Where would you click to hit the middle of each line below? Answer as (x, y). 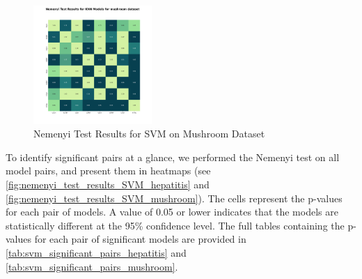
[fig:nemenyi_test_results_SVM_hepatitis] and (108, 184)
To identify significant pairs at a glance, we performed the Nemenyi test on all (173, 157)
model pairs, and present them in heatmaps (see (108, 171)
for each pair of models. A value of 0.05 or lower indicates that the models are (172, 212)
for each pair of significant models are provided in (140, 239)
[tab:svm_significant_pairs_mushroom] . (92, 266)
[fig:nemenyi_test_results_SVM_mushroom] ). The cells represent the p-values (174, 198)
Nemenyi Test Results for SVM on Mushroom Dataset (149, 134)
